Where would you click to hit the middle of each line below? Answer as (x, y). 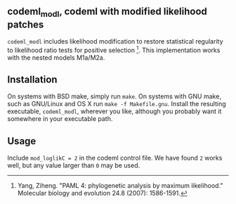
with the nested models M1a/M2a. (56, 57)
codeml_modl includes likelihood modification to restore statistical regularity (115, 41)
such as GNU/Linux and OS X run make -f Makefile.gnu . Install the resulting (117, 104)
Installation (32, 80)
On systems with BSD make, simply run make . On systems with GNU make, (114, 96)
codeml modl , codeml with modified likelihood (107, 13)
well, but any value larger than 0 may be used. (74, 165)
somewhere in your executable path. (60, 119)
